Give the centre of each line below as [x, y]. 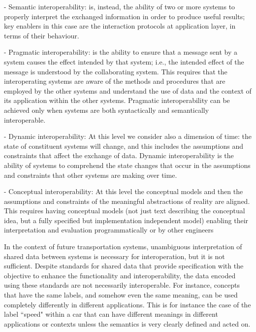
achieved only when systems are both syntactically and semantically [107, 110]
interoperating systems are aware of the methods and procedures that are [115, 81]
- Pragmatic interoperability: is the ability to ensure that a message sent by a [121, 52]
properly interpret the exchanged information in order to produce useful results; [125, 16]
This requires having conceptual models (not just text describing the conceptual [125, 211]
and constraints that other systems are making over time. [91, 175]
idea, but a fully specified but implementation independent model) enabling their [126, 220]
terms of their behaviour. [42, 35]
